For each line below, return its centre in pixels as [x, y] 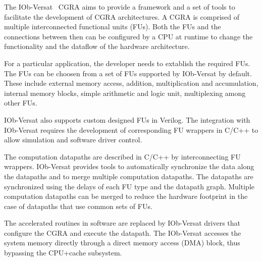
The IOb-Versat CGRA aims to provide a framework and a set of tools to [120, 7]
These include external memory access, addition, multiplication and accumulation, [131, 83]
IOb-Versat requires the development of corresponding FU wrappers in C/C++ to [131, 129]
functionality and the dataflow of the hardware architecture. [97, 46]
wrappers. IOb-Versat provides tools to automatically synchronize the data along [129, 166]
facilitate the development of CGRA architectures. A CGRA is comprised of [122, 16]
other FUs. [21, 103]
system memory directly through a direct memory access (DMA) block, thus [122, 243]
